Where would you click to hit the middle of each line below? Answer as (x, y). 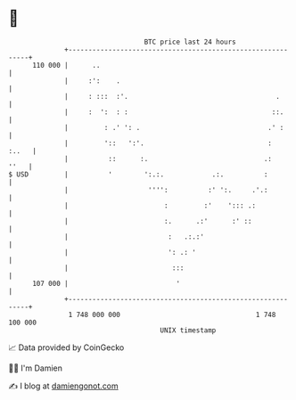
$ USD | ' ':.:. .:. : (138, 174)
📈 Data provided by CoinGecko (66, 347)
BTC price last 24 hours (190, 42)
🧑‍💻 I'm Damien (36, 368)
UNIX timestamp (188, 330)
